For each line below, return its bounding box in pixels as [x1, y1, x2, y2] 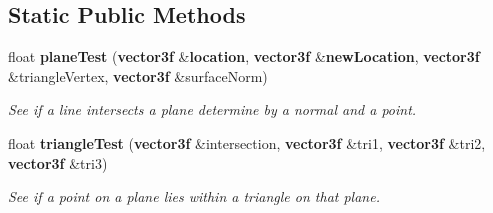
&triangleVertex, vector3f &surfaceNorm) [8, 65, 268, 86]
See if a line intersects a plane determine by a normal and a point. [8, 99, 417, 120]
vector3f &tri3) [8, 152, 108, 173]
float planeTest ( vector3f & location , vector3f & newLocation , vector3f [8, 46, 480, 67]
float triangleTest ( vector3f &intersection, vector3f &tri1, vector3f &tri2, [8, 132, 486, 153]
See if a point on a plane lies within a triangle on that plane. [8, 186, 380, 207]
